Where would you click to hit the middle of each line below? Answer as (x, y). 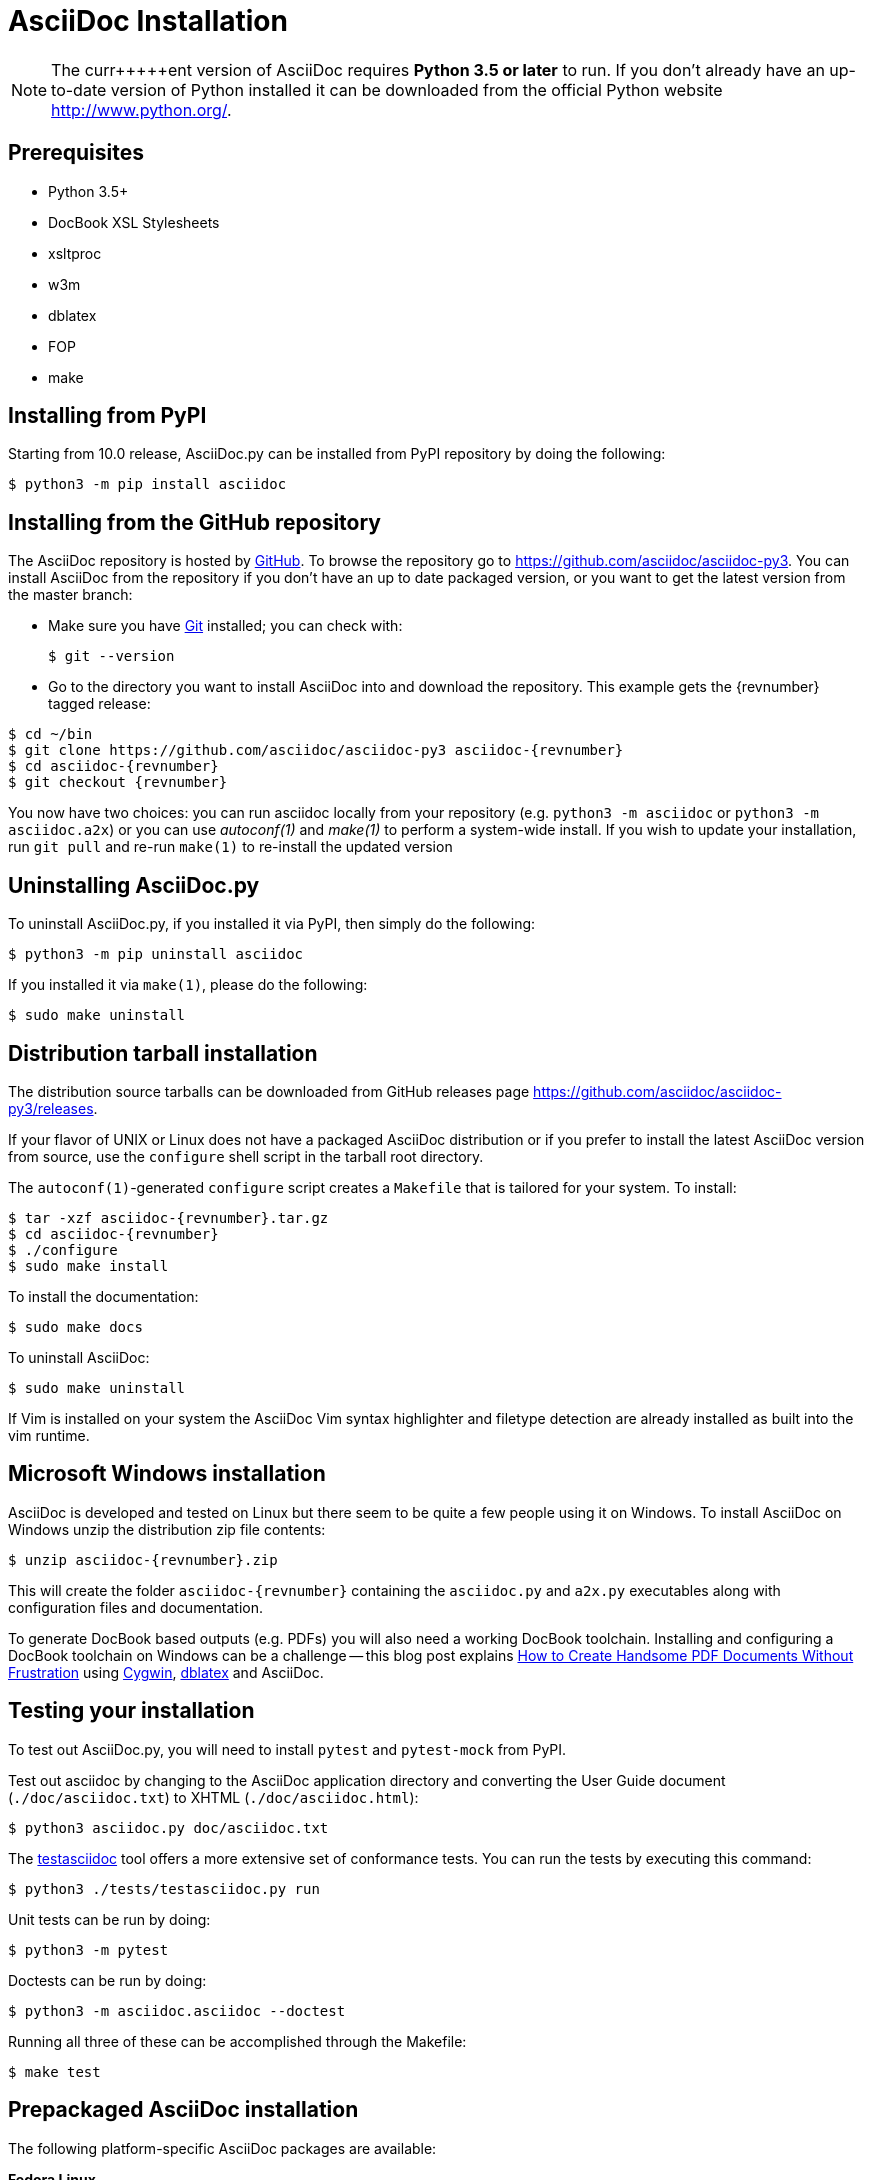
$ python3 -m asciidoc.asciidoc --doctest (177, 2010)
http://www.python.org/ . (141, 109)
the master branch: (70, 595)
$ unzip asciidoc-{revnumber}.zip (143, 1559)
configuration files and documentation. (136, 1607)
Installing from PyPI (107, 416)
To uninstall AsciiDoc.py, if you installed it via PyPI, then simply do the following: (272, 924)
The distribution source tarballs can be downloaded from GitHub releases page (269, 1091)
